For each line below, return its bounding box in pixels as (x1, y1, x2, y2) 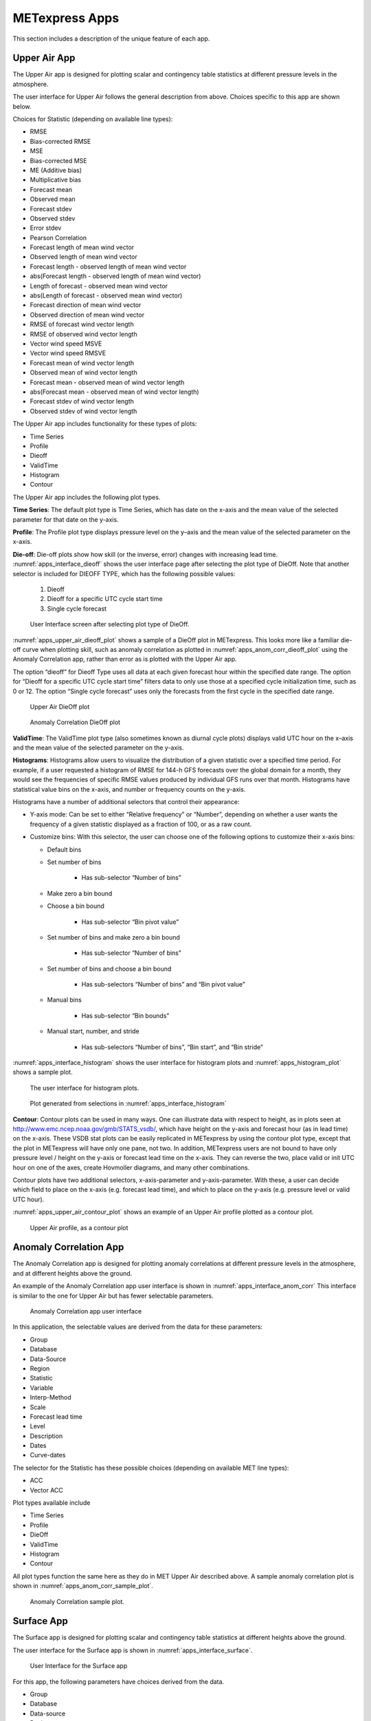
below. (12, 102, 32, 110)
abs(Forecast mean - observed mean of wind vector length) (30, 388, 199, 396)
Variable (30, 1384, 54, 1392)
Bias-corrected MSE (30, 156, 87, 165)
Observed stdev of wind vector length (30, 407, 137, 415)
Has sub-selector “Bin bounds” (81, 1011, 170, 1020)
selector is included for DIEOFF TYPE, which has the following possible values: (12, 569, 236, 578)
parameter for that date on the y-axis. (12, 515, 120, 523)
